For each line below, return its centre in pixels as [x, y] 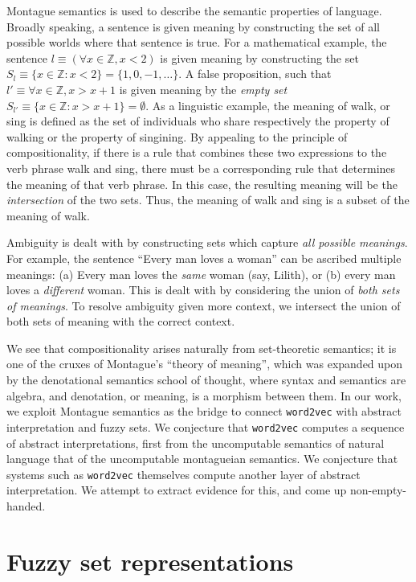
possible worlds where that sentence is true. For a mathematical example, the [197, 42]
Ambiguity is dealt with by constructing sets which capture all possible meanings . [207, 242]
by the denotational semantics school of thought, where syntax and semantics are [206, 380]
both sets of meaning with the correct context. [121, 321]
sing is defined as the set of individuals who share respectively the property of [198, 121]
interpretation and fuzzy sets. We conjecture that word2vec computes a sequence [206, 426]
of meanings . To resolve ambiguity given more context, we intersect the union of [204, 305]
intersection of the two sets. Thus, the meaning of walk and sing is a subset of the [208, 200]
